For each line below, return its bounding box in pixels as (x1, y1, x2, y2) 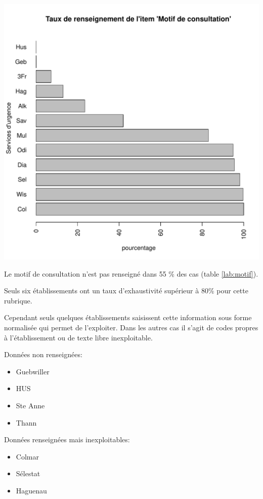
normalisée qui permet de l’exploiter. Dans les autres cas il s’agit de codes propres (4, 322, 258, 332)
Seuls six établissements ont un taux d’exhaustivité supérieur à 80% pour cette (4, 285, 248, 296)
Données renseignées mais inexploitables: (4, 434, 130, 445)
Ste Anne (16, 400, 45, 410)
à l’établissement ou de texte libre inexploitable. (4, 332, 153, 342)
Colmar (16, 451, 39, 462)
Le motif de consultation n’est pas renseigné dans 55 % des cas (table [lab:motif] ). (4, 268, 258, 279)
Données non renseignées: (4, 349, 82, 360)
